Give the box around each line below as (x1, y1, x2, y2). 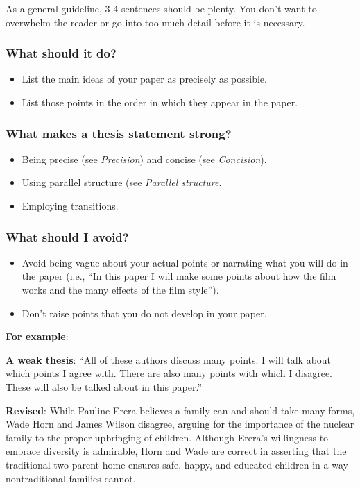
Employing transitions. (22, 199, 119, 212)
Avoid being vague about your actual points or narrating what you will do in (22, 255, 348, 269)
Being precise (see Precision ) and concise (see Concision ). (22, 151, 267, 166)
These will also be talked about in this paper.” (6, 379, 202, 394)
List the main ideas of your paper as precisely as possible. (22, 71, 267, 86)
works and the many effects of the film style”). (22, 283, 219, 296)
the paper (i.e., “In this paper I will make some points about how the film (22, 269, 336, 283)
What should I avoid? (6, 228, 129, 245)
